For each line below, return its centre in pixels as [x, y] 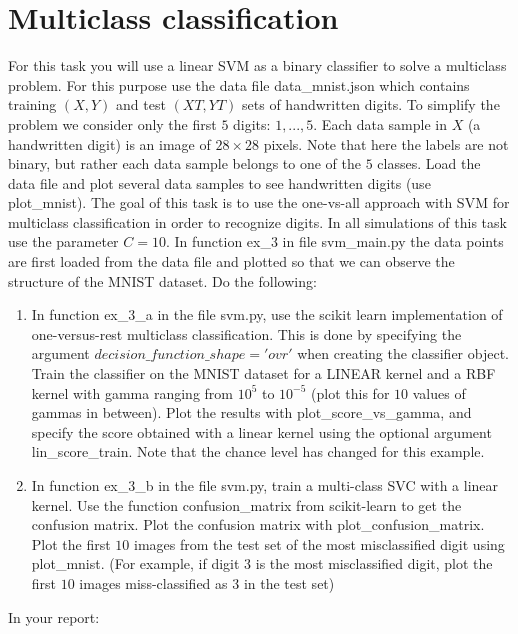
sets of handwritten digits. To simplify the [371, 104]
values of [439, 392]
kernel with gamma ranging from [132, 392]
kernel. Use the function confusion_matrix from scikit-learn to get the [246, 504]
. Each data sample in [380, 123]
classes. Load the [429, 163]
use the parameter [63, 241]
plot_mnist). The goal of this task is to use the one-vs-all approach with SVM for [259, 202]
